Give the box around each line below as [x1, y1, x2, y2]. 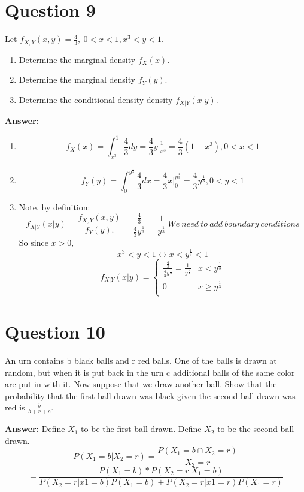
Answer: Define [5, 422, 65, 435]
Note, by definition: [19, 200, 90, 213]
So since [19, 236, 48, 249]
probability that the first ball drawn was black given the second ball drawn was [5, 389, 296, 402]
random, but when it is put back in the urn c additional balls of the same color [5, 366, 295, 378]
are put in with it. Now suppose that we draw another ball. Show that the [5, 378, 277, 390]
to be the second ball [217, 422, 294, 435]
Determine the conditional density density [19, 93, 173, 105]
